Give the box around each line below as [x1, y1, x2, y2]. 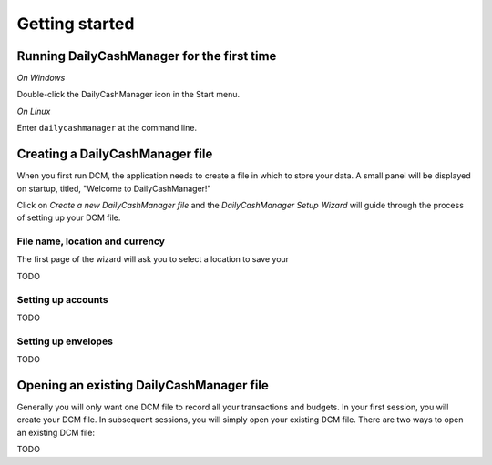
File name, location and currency [16, 235, 166, 248]
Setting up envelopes [16, 335, 114, 348]
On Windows [16, 73, 66, 84]
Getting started [16, 14, 135, 34]
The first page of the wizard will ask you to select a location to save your [16, 254, 290, 265]
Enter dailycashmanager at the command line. [16, 123, 198, 134]
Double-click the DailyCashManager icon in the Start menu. [16, 89, 241, 100]
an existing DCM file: [16, 427, 96, 438]
